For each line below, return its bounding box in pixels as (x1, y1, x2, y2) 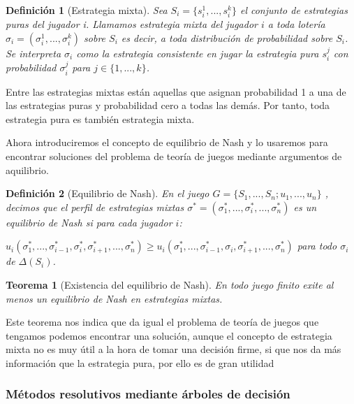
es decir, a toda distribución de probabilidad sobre (121, 30, 333, 45)
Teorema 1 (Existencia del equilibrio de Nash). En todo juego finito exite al (6, 277, 334, 291)
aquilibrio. (6, 162, 49, 177)
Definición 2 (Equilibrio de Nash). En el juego (6, 186, 209, 201)
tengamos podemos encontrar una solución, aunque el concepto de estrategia (6, 328, 332, 342)
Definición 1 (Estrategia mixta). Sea (6, 3, 168, 17)
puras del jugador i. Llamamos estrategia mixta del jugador (6, 17, 258, 31)
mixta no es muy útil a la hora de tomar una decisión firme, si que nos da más (6, 342, 341, 356)
